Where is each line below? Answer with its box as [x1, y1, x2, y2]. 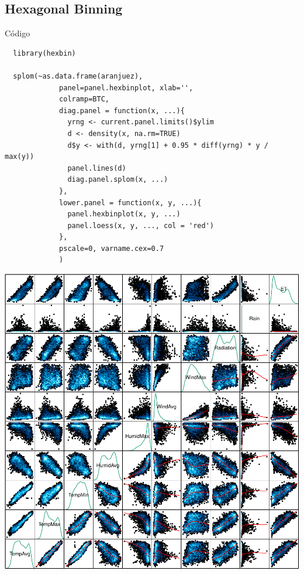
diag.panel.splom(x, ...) [67, 175, 168, 184]
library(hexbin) [13, 49, 76, 57]
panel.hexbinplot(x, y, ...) [67, 210, 181, 219]
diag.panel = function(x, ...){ [59, 106, 185, 115]
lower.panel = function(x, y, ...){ [59, 198, 202, 207]
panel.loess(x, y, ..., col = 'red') [67, 221, 214, 230]
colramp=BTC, [59, 95, 109, 104]
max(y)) [5, 152, 34, 161]
